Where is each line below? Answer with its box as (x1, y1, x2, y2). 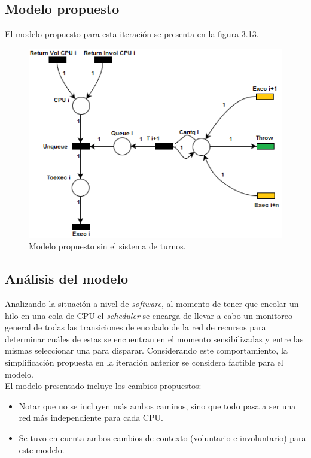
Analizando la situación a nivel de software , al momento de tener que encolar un (5, 297, 299, 310)
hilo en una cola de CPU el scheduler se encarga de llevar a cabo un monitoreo (5, 309, 293, 321)
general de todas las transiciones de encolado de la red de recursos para (5, 321, 266, 333)
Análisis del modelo (5, 269, 128, 288)
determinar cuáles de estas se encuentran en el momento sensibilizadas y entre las (5, 332, 304, 345)
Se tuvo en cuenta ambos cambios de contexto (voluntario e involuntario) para (19, 431, 306, 444)
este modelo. (19, 443, 65, 456)
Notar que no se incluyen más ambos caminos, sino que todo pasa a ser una (19, 399, 296, 412)
